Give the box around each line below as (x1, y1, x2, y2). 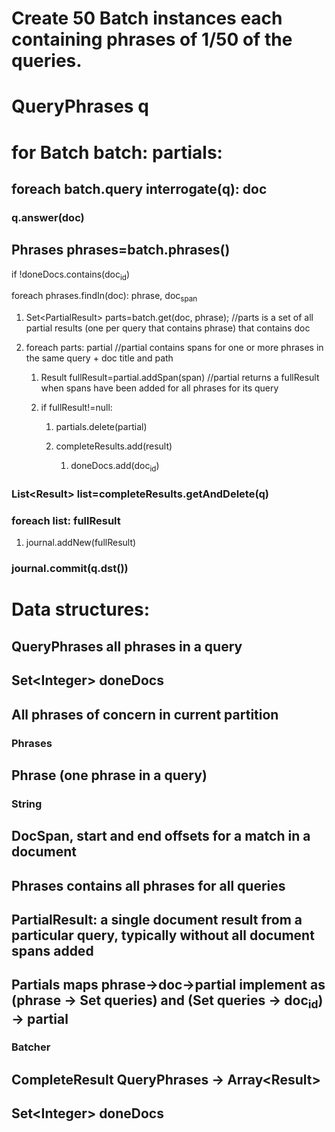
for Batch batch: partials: (11, 141, 223, 164)
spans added (11, 942, 94, 959)
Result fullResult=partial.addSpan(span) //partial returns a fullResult (40, 372, 320, 384)
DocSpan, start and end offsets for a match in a (11, 828, 311, 845)
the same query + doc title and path (25, 352, 174, 364)
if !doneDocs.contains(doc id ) (11, 268, 131, 282)
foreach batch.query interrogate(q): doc (11, 180, 268, 197)
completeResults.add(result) (55, 440, 173, 452)
